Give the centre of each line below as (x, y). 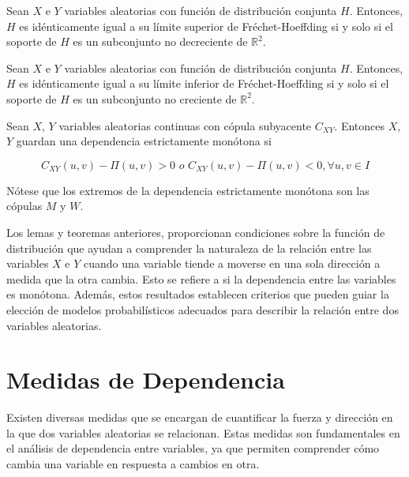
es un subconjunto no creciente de (155, 98)
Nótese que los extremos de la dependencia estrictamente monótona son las (188, 190)
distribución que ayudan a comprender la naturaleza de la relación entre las (189, 248)
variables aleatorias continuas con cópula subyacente (185, 125)
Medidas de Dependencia (146, 379)
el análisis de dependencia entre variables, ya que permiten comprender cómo (193, 448)
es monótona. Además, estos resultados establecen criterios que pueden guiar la (198, 294)
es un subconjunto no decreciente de (160, 41)
